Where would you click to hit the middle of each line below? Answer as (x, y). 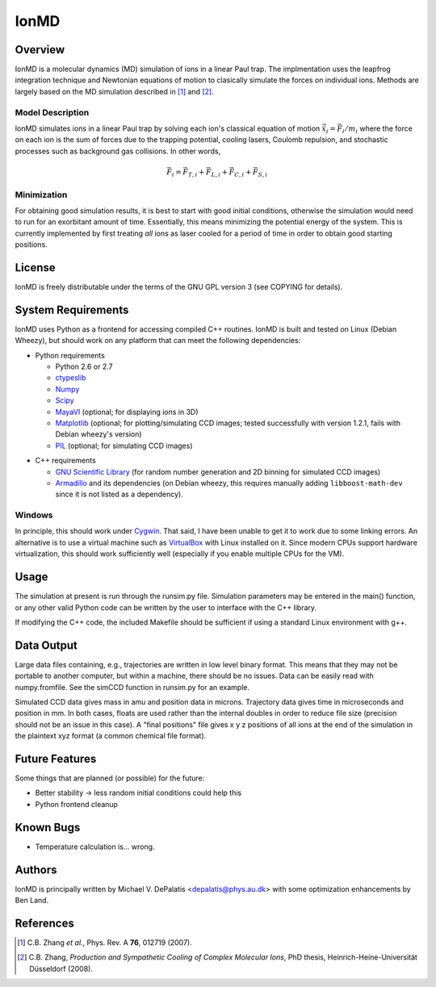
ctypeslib (71, 378)
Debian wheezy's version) (99, 434)
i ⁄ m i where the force (377, 129)
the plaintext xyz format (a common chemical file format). (111, 736)
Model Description (52, 112)
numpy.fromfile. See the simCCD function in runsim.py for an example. (132, 687)
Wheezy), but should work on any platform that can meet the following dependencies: (158, 341)
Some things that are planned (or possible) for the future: (110, 778)
